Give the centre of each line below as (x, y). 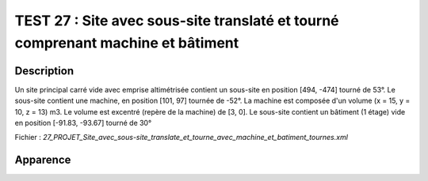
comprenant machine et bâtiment (127, 43)
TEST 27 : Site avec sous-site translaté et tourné (177, 21)
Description (44, 71)
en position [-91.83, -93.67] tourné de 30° (83, 123)
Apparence (43, 160)
